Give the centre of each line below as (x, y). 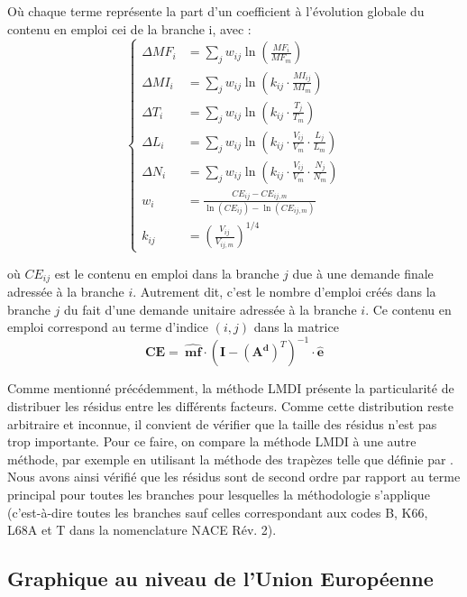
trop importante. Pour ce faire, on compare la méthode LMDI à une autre (212, 441)
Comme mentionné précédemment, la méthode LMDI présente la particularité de (231, 388)
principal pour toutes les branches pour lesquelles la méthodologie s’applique (219, 494)
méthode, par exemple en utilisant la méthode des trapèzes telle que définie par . (230, 459)
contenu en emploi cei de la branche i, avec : (129, 28)
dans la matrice (296, 327)
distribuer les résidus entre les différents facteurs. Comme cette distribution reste (230, 406)
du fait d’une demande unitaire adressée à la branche (210, 309)
